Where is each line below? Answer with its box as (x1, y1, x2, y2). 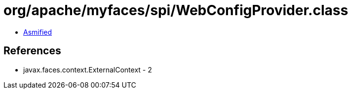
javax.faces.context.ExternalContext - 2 (23, 65, 152, 74)
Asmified (23, 27, 52, 36)
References (3, 45, 61, 57)
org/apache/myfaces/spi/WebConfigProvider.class (3, 2, 349, 19)
